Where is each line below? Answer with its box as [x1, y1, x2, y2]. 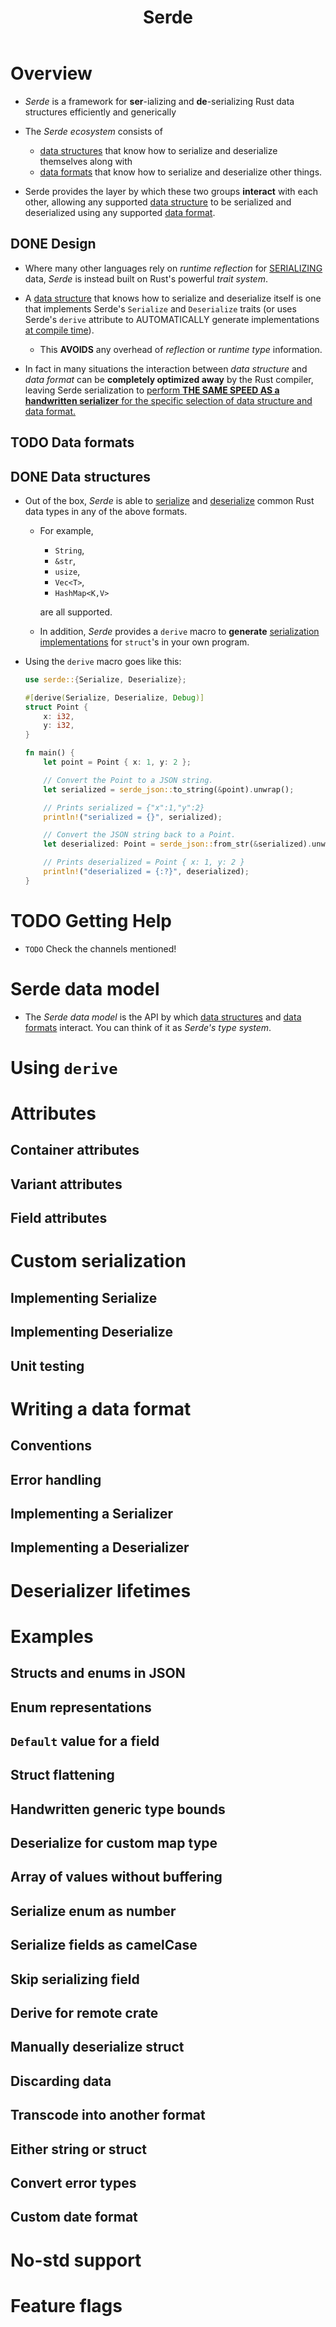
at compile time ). [24, 324, 95, 336]
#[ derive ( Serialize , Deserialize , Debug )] [24, 692, 205, 703]
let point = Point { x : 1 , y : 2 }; [43, 757, 192, 768]
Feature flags [10, 2294, 123, 2317]
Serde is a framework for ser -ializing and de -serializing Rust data [24, 95, 295, 107]
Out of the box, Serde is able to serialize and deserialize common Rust [24, 494, 315, 506]
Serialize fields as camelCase [10, 1937, 198, 1954]
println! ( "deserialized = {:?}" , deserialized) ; [43, 867, 250, 877]
